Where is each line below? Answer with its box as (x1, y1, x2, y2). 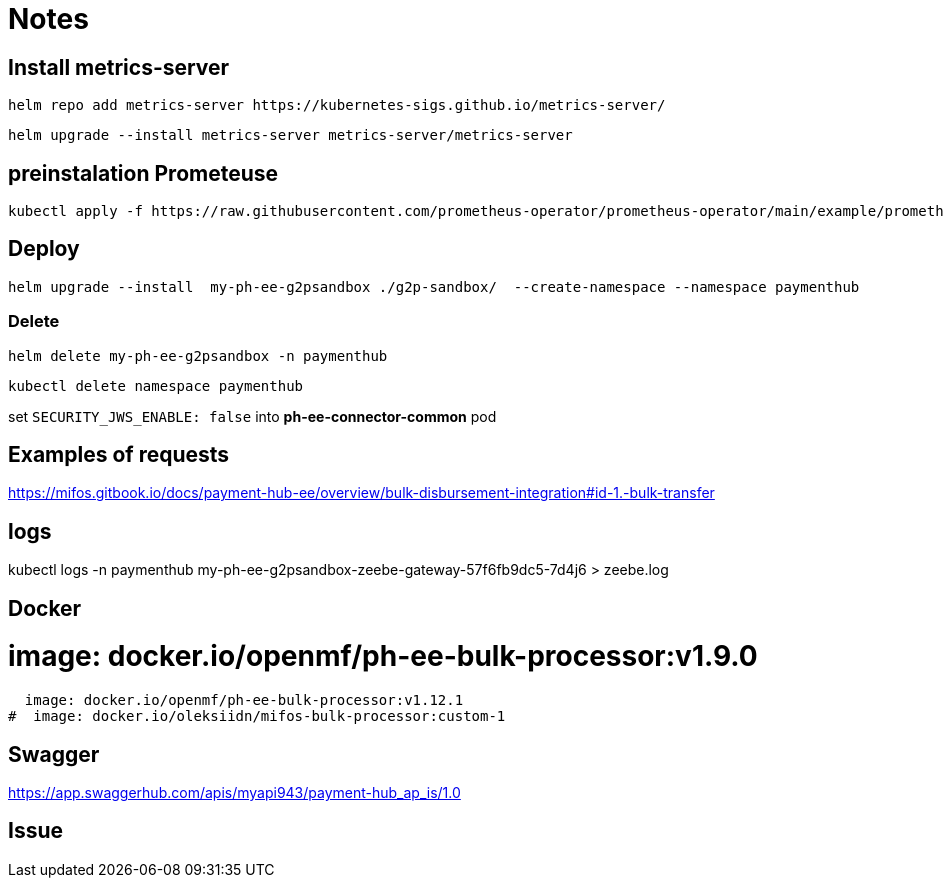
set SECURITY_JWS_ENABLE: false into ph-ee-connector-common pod (8, 407, 497, 425)
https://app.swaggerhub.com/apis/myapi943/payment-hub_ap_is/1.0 (8, 784, 461, 802)
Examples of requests (8, 442, 230, 468)
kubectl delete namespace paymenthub (8, 377, 304, 394)
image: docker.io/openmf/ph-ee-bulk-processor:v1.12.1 (24, 692, 464, 709)
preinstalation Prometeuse (8, 160, 279, 186)
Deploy (8, 236, 80, 262)
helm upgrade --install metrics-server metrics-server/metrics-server (8, 127, 573, 144)
